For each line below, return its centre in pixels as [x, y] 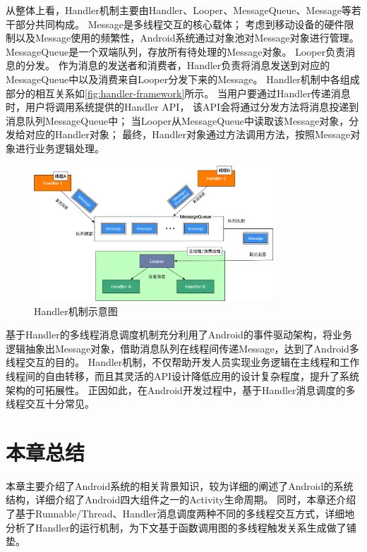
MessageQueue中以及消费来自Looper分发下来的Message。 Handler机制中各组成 [183, 79]
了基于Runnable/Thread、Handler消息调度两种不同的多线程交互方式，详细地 [180, 514]
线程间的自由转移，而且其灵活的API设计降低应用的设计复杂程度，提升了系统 [183, 375]
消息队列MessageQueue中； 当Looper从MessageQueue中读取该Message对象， [178, 120]
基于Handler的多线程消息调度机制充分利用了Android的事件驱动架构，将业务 [179, 335]
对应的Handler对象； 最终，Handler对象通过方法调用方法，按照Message [188, 134]
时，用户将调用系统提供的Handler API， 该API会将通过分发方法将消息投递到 [182, 107]
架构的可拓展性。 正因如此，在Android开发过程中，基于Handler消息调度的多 [181, 390]
